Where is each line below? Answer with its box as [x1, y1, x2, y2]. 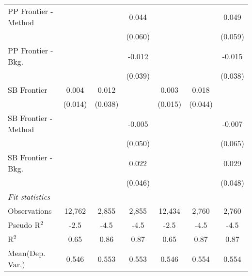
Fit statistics [8, 191, 50, 202]
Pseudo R [8, 219, 41, 230]
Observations [8, 205, 52, 216]
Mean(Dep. [8, 247, 46, 259]
